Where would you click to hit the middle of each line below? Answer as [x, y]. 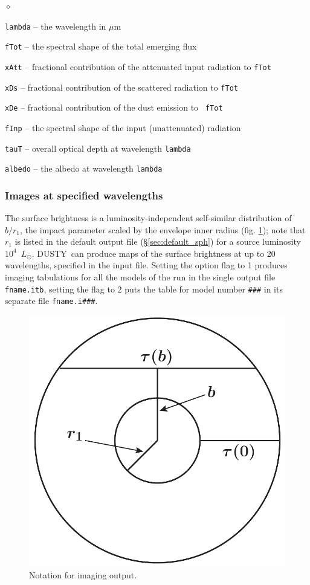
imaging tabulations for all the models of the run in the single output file [140, 277]
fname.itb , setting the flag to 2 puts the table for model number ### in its [144, 289]
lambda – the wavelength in [56, 26]
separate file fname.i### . [51, 301]
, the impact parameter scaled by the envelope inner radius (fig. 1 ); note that [163, 229]
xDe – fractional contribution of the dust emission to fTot [114, 107]
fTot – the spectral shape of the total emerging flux [101, 46]
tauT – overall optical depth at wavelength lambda [98, 148]
